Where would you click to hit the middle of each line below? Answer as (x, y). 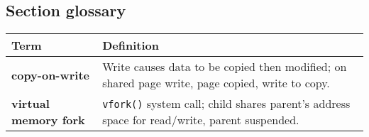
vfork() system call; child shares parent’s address (226, 104)
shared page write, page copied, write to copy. (216, 83)
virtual (31, 104)
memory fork (48, 120)
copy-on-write (51, 75)
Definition (131, 45)
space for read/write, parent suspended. (201, 120)
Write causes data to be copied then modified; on (225, 67)
